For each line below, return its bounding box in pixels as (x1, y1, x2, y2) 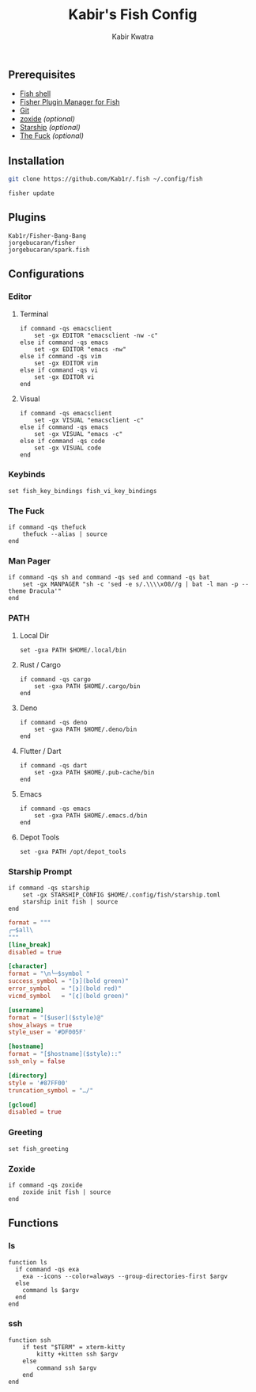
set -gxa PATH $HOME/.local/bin (19, 646, 126, 654)
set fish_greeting (8, 1145, 69, 1153)
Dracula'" (28, 587, 62, 595)
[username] (8, 1006, 44, 1014)
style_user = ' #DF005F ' (8, 1028, 87, 1036)
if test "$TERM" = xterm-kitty (22, 1343, 126, 1351)
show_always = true (8, 1021, 73, 1029)
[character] (8, 962, 47, 970)
